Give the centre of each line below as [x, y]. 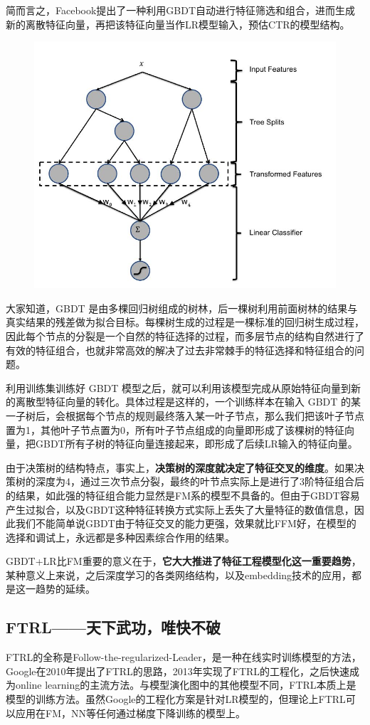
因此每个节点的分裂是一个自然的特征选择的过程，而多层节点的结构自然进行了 [185, 335]
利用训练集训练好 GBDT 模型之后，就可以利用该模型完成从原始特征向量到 [179, 387]
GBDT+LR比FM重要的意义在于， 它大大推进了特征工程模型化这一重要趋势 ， [184, 561]
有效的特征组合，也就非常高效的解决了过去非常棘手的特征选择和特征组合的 [180, 350]
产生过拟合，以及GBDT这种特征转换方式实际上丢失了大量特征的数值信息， [180, 509]
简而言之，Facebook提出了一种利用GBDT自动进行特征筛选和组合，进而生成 [181, 10]
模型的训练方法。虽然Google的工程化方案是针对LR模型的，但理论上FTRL [176, 699]
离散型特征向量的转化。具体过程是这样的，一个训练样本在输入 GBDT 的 [183, 402]
